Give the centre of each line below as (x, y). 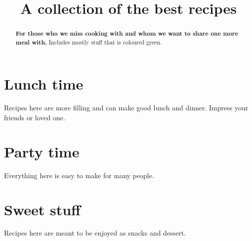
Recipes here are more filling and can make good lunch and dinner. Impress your (126, 108)
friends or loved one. (35, 118)
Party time (42, 151)
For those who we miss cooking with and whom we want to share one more (127, 34)
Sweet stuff (42, 209)
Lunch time (44, 84)
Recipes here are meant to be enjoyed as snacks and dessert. (95, 233)
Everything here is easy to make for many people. (79, 175)
